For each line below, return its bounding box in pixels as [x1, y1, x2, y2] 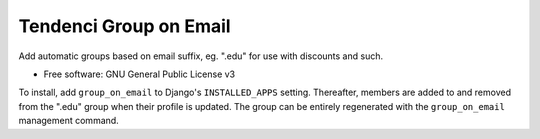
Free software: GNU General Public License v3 [43, 68, 236, 80]
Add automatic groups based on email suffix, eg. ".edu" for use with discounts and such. [18, 50, 384, 62]
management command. [18, 115, 119, 127]
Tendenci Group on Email [18, 15, 231, 37]
